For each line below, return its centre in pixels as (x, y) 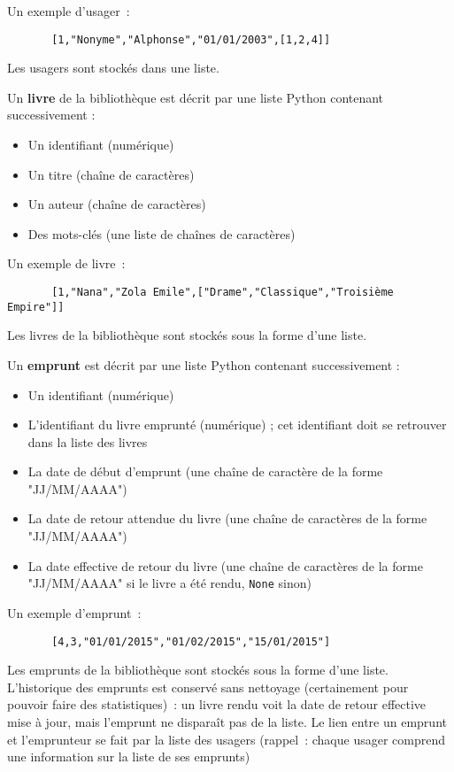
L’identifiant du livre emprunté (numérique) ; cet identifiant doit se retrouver (237, 425)
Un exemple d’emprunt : (74, 612)
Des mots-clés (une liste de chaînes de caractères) (162, 233)
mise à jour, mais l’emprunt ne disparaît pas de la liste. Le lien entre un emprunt (227, 721)
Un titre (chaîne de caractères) (111, 174)
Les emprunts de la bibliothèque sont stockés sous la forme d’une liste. (198, 670)
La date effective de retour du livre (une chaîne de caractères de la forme (225, 565)
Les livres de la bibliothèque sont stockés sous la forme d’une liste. (187, 335)
